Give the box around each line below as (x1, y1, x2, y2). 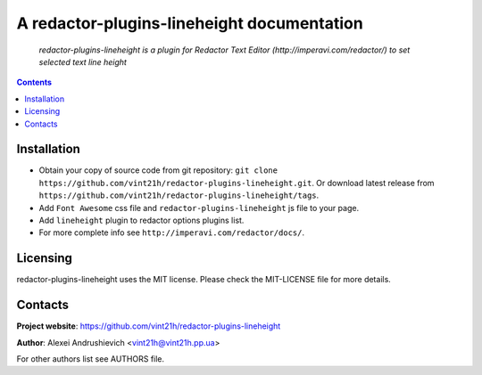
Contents (16, 77, 53, 88)
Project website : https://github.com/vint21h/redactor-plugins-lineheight (16, 321, 281, 331)
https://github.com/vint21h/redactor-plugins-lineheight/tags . (38, 190, 320, 200)
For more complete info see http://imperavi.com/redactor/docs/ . (38, 227, 305, 238)
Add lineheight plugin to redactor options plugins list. (38, 215, 245, 225)
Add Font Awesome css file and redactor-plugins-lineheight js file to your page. (38, 202, 360, 213)
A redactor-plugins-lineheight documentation (16, 13, 363, 33)
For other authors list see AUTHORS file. (16, 353, 165, 364)
